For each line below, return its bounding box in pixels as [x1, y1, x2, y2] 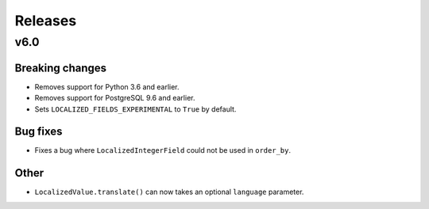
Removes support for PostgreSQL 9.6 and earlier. [34, 93, 195, 103]
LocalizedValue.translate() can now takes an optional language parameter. [34, 187, 304, 197]
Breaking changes [14, 61, 107, 74]
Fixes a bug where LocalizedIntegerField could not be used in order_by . [34, 146, 292, 155]
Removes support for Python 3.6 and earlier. [34, 82, 180, 91]
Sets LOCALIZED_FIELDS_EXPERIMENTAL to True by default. [34, 104, 237, 114]
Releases [14, 12, 77, 29]
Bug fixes [14, 125, 63, 139]
